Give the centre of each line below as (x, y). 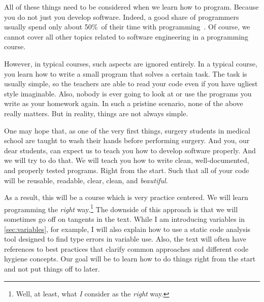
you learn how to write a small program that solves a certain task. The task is (126, 73)
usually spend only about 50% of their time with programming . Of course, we (127, 27)
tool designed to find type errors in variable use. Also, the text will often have (125, 239)
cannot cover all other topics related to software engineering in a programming (126, 36)
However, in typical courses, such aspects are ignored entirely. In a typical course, (131, 63)
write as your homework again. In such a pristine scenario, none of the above (124, 103)
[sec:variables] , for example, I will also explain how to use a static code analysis (127, 229)
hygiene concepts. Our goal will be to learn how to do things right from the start (130, 259)
